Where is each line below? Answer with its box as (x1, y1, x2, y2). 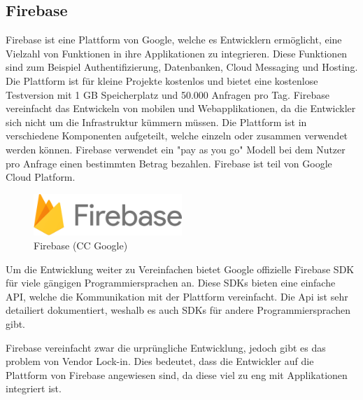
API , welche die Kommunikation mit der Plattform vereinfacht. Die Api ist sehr (6, 289, 348, 303)
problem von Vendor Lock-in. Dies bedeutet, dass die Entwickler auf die (6, 354, 314, 368)
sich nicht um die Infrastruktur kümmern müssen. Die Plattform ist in (6, 114, 307, 129)
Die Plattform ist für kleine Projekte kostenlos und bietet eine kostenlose (6, 73, 318, 88)
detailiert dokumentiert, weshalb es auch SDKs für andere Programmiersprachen (6, 303, 350, 317)
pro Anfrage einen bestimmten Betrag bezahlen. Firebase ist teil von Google (6, 156, 332, 170)
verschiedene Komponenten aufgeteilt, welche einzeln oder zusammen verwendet (6, 128, 348, 143)
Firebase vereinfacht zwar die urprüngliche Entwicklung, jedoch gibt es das (6, 340, 326, 354)
